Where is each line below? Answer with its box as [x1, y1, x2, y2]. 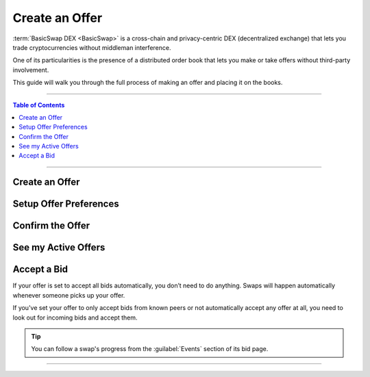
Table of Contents [12, 101, 65, 109]
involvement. [12, 66, 49, 74]
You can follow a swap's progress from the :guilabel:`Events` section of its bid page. [31, 345, 269, 353]
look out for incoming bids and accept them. [12, 313, 138, 322]
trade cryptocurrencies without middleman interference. [12, 43, 171, 51]
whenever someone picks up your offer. [12, 291, 125, 299]
